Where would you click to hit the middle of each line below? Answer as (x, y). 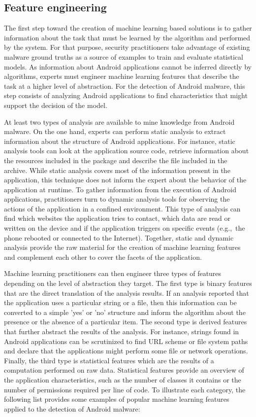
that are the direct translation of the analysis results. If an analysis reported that (127, 293)
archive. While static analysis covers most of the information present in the (117, 170)
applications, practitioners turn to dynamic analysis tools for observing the (117, 199)
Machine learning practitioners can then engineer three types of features (113, 273)
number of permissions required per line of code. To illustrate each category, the (125, 389)
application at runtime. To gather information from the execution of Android (120, 189)
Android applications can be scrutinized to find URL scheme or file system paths (126, 341)
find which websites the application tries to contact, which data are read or (117, 218)
